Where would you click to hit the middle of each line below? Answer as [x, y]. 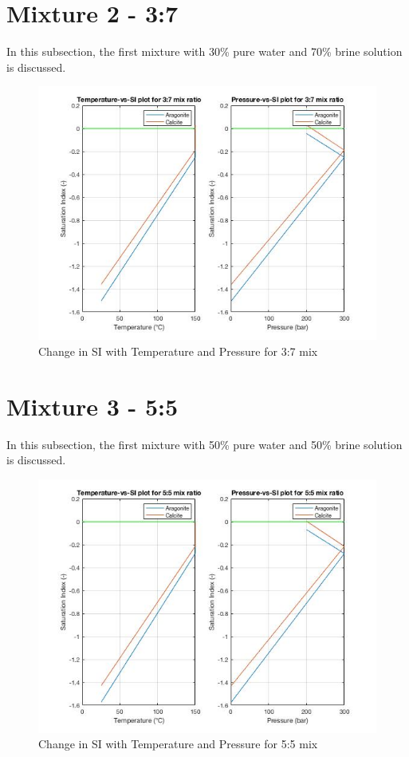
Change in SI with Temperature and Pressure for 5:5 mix [178, 744]
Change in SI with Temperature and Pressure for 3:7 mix [178, 351]
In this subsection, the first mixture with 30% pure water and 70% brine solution [204, 51]
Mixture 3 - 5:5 [92, 406]
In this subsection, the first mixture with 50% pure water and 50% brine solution [204, 444]
